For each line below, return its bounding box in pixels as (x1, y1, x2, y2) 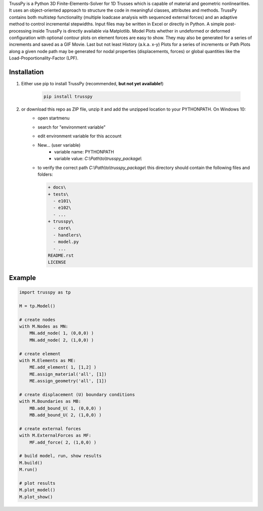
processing (9, 28, 32, 34)
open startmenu (38, 115, 70, 121)
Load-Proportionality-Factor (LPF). (9, 55, 79, 61)
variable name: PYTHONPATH (54, 149, 114, 154)
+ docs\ (48, 185, 66, 190)
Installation (9, 68, 44, 76)
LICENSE (48, 260, 66, 265)
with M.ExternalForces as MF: (19, 433, 92, 438)
